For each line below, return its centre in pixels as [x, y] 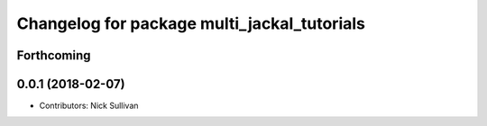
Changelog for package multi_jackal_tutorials [191, 23]
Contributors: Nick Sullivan [89, 106]
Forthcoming [54, 55]
